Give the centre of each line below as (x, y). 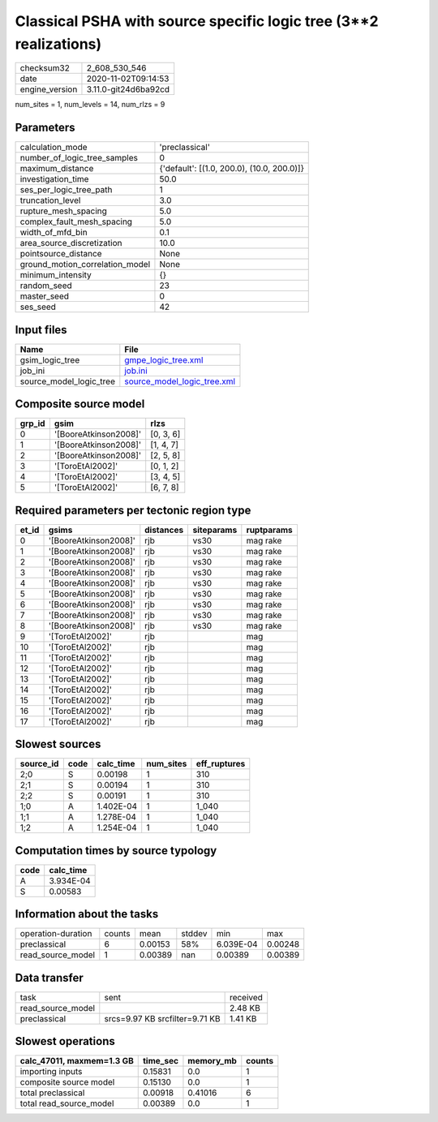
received (246, 997)
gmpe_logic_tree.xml (164, 359)
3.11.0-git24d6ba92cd (128, 89)
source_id (39, 764)
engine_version (49, 89)
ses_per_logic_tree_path (66, 190)
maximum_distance (57, 169)
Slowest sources (58, 744)
